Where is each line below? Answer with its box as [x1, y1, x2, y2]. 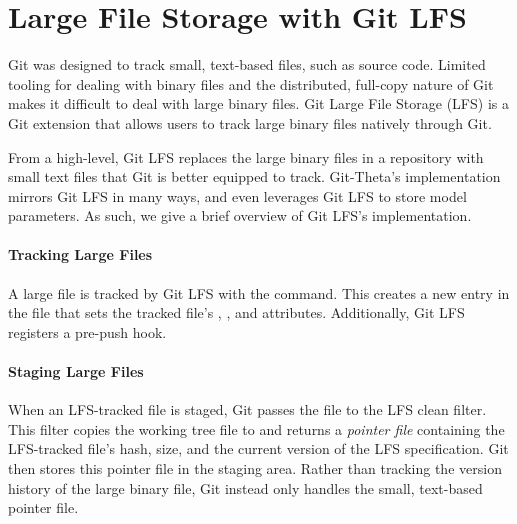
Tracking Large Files [8, 244, 153, 265]
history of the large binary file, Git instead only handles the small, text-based [8, 477, 483, 498]
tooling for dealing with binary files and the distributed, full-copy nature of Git [8, 73, 494, 94]
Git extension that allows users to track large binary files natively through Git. [8, 112, 492, 133]
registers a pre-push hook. [8, 321, 167, 342]
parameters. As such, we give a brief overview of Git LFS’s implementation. [8, 205, 472, 226]
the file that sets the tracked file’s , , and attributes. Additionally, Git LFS [8, 302, 465, 323]
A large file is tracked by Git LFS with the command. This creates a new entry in [8, 282, 510, 303]
